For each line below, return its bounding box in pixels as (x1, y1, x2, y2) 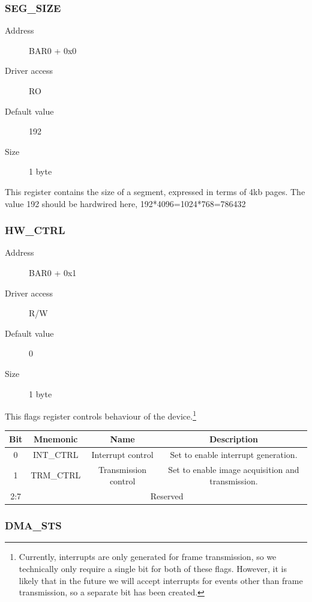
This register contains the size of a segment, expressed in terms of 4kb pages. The (5, 185, 305, 197)
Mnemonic (33, 432, 78, 445)
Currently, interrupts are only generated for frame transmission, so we (19, 550, 277, 563)
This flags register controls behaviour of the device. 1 (5, 408, 196, 422)
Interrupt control (91, 448, 154, 460)
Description (209, 432, 258, 445)
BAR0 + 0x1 (29, 266, 77, 278)
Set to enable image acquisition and (168, 463, 299, 475)
